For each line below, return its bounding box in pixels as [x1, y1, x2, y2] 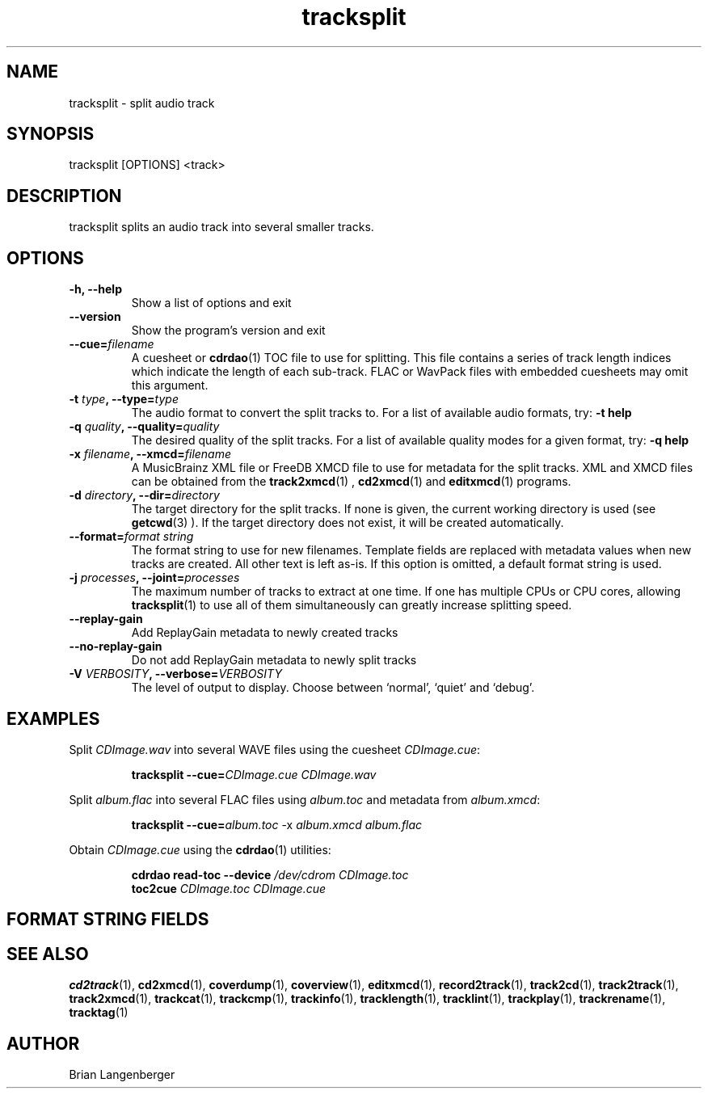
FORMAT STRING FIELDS [6, 909, 209, 930]
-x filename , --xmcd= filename [69, 447, 232, 461]
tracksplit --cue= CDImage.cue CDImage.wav [131, 767, 377, 781]
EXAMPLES [6, 708, 100, 729]
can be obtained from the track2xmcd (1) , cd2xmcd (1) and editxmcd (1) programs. [131, 474, 571, 489]
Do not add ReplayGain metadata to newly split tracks [131, 653, 417, 668]
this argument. [131, 378, 209, 393]
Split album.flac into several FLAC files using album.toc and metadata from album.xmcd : [69, 792, 541, 807]
